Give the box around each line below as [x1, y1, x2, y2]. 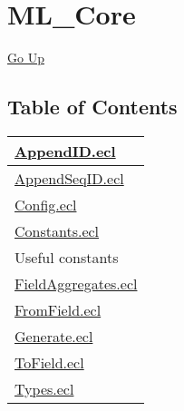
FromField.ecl [15, 298, 102, 320]
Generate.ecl [15, 325, 93, 347]
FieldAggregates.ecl [15, 272, 138, 294]
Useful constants [15, 246, 119, 268]
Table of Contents [7, 93, 178, 121]
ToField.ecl [15, 351, 84, 373]
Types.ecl [15, 377, 74, 399]
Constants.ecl [15, 220, 100, 241]
